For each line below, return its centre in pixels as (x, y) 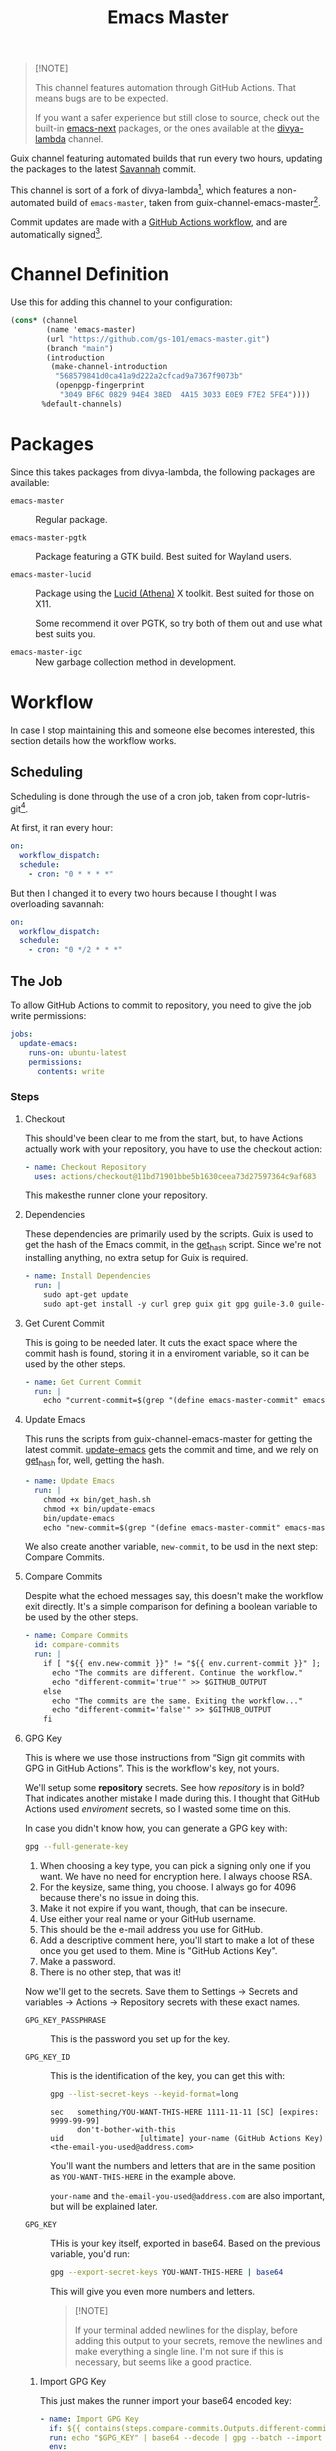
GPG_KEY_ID (47, 2057)
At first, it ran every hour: (62, 828)
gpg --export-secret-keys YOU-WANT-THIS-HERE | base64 (166, 2272)
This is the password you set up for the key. (139, 2039)
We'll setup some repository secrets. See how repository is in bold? (164, 1788)
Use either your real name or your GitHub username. (148, 1919)
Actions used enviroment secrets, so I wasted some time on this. (158, 1809)
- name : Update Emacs (70, 1481)
